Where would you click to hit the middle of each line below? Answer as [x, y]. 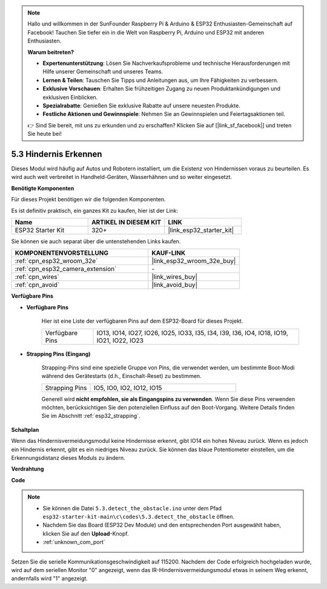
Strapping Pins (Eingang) [58, 354]
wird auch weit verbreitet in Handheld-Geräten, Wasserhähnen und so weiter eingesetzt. [122, 177]
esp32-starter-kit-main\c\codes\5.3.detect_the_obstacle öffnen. [139, 516]
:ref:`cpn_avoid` [37, 285]
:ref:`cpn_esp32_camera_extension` [66, 269]
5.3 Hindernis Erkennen [57, 154]
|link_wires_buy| [175, 277]
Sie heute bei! [45, 134]
